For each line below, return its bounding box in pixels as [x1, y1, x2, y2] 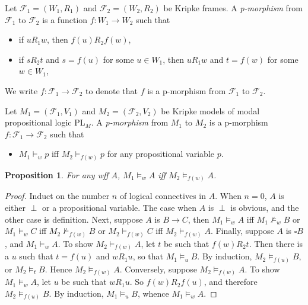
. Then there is [249, 237, 303, 249]
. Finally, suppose [210, 224, 274, 237]
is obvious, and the [230, 201, 299, 213]
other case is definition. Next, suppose [5, 213, 143, 225]
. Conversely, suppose [119, 262, 197, 275]
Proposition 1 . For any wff [5, 168, 109, 181]
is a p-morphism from [147, 84, 226, 97]
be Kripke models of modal [161, 104, 260, 117]
